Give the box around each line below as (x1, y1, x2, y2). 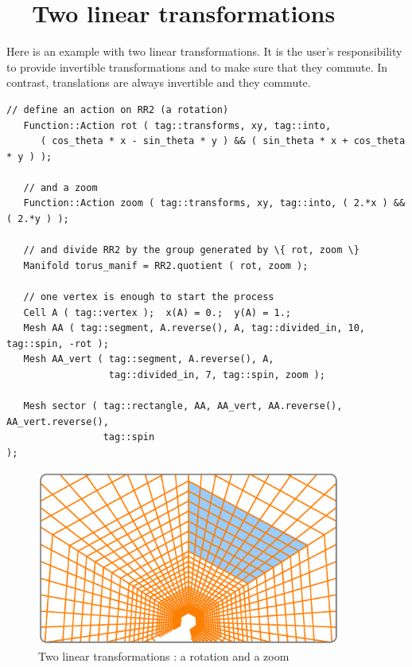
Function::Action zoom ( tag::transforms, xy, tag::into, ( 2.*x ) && (23, 197, 406, 209)
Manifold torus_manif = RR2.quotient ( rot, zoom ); (23, 259, 309, 271)
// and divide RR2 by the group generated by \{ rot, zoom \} (23, 244, 360, 256)
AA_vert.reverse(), (6, 415, 109, 427)
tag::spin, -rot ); (6, 337, 109, 349)
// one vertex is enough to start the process (23, 291, 274, 303)
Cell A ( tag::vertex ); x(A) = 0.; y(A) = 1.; (23, 306, 291, 318)
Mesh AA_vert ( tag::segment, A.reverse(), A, (23, 353, 274, 365)
